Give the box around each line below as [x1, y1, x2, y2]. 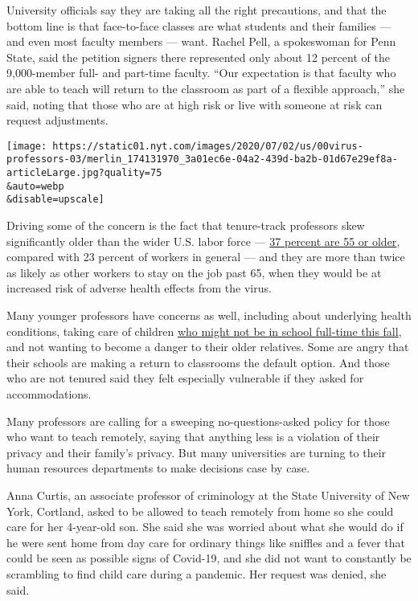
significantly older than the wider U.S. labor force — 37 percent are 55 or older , [6, 232, 400, 249]
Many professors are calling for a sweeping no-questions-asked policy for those [6, 412, 390, 429]
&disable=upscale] [6, 194, 104, 206]
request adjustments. [6, 112, 109, 129]
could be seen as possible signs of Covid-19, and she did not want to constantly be [6, 550, 412, 566]
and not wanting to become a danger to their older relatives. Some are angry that [6, 338, 409, 355]
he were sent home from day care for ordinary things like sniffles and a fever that [6, 534, 405, 550]
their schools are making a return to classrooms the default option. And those [6, 354, 390, 370]
